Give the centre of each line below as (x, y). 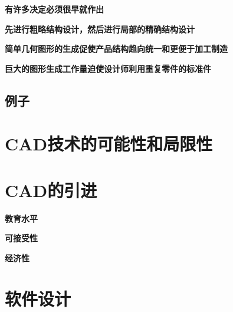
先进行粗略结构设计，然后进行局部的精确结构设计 (100, 29)
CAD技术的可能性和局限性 (109, 144)
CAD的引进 (51, 190)
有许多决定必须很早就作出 (54, 9)
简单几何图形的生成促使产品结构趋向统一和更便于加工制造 (116, 49)
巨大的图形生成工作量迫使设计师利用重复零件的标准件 (108, 68)
